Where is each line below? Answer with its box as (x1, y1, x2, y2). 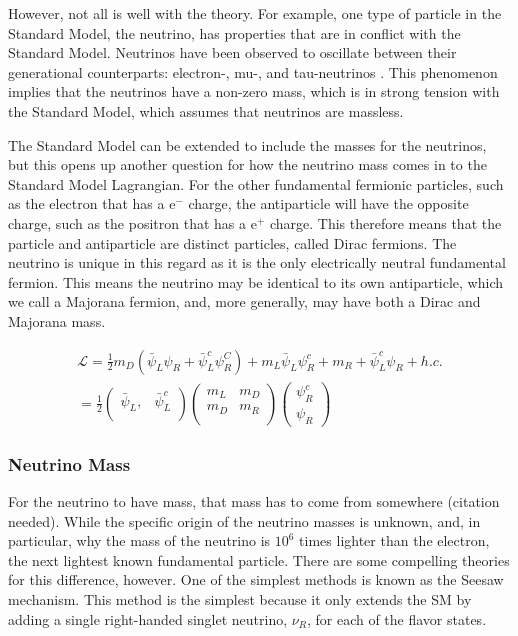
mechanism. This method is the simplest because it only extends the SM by (8, 588, 472, 609)
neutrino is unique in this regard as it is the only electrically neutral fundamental (8, 252, 506, 273)
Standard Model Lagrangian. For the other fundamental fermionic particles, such (8, 173, 504, 194)
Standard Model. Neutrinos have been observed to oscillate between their (8, 42, 457, 63)
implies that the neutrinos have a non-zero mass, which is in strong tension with (8, 81, 500, 102)
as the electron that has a (8, 193, 165, 214)
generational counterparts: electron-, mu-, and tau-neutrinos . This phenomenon (8, 61, 498, 82)
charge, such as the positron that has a (8, 212, 246, 233)
